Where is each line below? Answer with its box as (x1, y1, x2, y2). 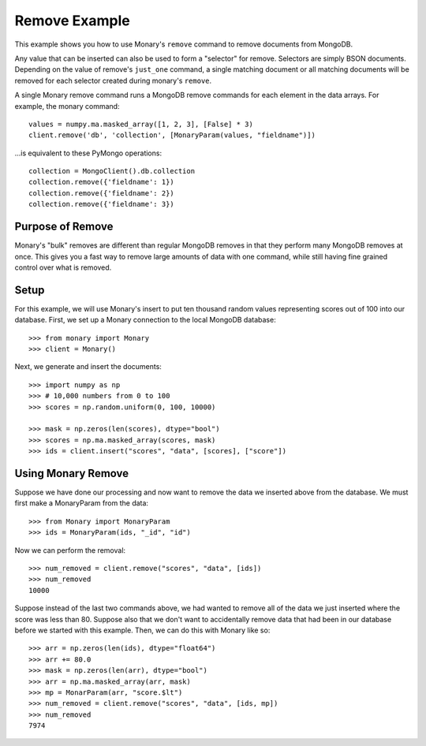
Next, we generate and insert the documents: (14, 362, 162, 371)
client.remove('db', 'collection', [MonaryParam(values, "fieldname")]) (28, 131, 316, 140)
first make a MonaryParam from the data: (14, 498, 149, 508)
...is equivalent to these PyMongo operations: (14, 148, 162, 158)
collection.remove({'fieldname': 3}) (28, 200, 175, 209)
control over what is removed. (14, 263, 112, 272)
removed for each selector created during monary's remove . (14, 76, 212, 85)
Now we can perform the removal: (14, 545, 126, 555)
